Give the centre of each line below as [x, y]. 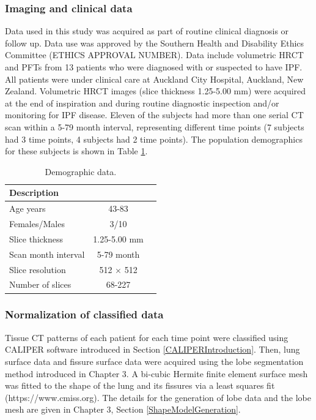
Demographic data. [81, 171]
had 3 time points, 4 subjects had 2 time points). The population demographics [154, 139]
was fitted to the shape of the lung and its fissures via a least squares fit [140, 385]
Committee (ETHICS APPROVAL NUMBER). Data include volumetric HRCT [154, 55]
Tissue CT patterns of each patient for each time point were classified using [147, 337]
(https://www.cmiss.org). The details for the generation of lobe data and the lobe [158, 397]
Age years [28, 208]
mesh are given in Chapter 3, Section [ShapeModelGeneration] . [123, 409]
